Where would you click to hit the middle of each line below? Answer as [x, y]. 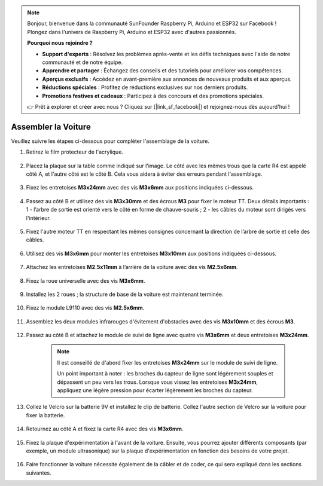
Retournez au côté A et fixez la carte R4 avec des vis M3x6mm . [105, 429]
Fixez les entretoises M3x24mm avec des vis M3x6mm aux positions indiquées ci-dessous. [140, 188]
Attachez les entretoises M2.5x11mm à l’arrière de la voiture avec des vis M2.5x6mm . [132, 267]
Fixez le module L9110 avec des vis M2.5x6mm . [85, 308]
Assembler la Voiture [51, 126]
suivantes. [39, 473]
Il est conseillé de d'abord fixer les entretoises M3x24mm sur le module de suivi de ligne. [167, 362]
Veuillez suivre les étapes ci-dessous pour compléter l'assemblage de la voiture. [110, 141]
